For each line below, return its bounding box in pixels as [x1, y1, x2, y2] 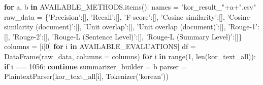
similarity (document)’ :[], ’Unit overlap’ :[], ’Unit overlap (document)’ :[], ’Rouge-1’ [4, 21, 258, 32]
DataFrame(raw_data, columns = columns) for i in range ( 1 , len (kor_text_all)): [4, 51, 256, 61]
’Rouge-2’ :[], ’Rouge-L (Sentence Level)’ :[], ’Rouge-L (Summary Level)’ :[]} [12, 31, 242, 41]
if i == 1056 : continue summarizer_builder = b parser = [4, 61, 187, 71]
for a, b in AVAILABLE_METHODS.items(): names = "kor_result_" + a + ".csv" [4, 2, 256, 12]
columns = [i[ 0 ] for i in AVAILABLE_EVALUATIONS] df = [4, 41, 196, 52]
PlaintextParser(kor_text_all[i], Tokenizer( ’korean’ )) [4, 71, 169, 81]
